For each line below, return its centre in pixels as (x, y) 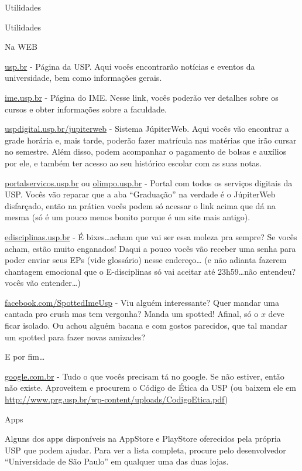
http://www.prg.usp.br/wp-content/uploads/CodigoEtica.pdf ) (116, 399)
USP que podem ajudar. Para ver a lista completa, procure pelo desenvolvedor (145, 450)
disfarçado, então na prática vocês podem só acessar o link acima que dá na (140, 205)
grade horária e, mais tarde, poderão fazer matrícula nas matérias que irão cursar (151, 140)
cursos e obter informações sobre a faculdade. (86, 109)
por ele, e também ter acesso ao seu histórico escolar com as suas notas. (133, 163)
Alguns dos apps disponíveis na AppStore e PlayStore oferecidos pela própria (143, 438)
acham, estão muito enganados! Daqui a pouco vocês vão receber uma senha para (150, 248)
